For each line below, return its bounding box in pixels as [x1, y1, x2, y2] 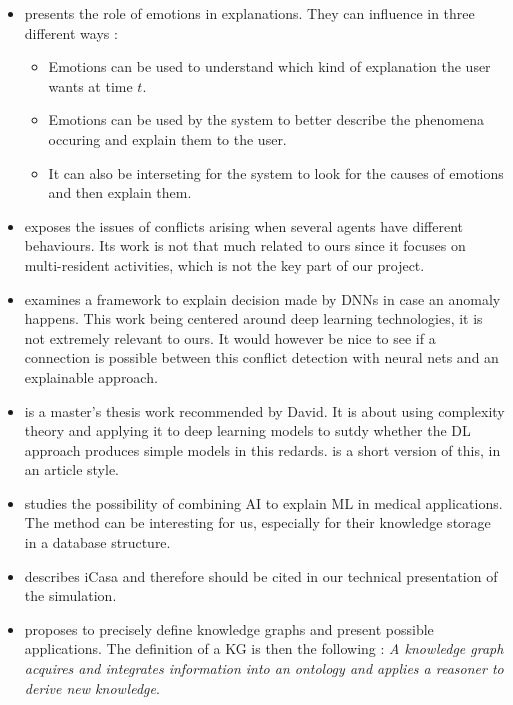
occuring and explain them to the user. [48, 128, 287, 149]
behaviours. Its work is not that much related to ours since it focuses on [24, 235, 466, 256]
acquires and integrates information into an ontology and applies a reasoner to [24, 658, 504, 679]
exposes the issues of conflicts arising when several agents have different [24, 215, 464, 236]
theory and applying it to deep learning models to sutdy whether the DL [24, 420, 471, 441]
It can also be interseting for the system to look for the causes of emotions [48, 162, 504, 183]
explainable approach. [24, 366, 158, 387]
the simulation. [24, 585, 117, 606]
